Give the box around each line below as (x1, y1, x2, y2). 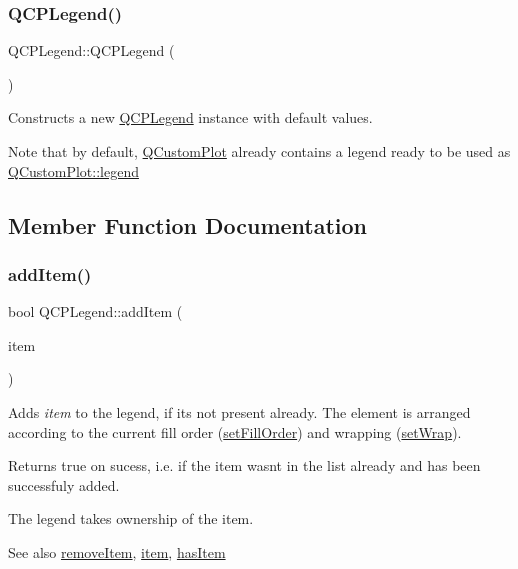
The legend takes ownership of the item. (8, 508, 254, 529)
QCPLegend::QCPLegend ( (8, 40, 175, 61)
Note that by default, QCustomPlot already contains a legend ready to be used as (8, 141, 511, 161)
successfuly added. (8, 474, 120, 495)
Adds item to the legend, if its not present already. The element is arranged (8, 401, 471, 422)
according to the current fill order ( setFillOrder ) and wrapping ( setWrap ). (8, 421, 462, 442)
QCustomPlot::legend (8, 160, 139, 181)
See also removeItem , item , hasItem (8, 541, 226, 562)
